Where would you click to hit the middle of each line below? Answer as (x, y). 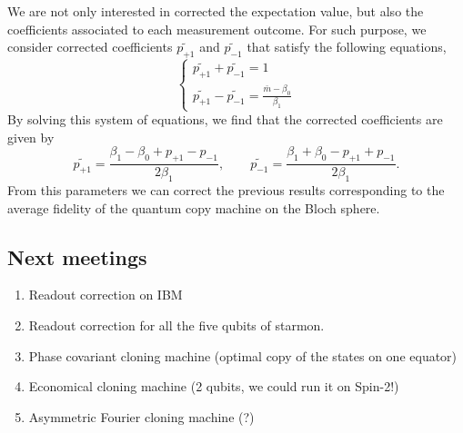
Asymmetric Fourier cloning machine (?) (141, 416)
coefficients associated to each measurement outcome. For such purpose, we (217, 29)
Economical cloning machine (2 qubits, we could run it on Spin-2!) (214, 386)
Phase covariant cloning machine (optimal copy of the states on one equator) (243, 355)
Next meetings (77, 256)
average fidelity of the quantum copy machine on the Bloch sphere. (194, 207)
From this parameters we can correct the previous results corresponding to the (226, 189)
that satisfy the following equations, (347, 47)
